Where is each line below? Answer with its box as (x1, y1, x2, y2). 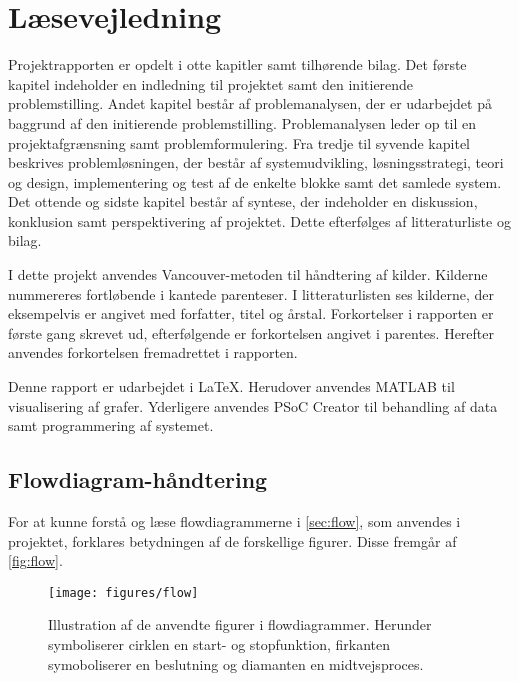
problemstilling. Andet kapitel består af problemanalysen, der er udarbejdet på (8, 93, 492, 114)
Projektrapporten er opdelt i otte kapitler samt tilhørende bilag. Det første (8, 54, 467, 75)
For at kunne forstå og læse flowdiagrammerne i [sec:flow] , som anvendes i (8, 511, 461, 532)
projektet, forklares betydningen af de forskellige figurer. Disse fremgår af (8, 530, 457, 551)
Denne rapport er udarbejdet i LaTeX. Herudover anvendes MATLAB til (8, 376, 455, 397)
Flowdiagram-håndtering (8, 464, 268, 495)
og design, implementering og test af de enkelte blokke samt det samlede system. (8, 171, 502, 192)
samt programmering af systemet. (8, 415, 214, 436)
